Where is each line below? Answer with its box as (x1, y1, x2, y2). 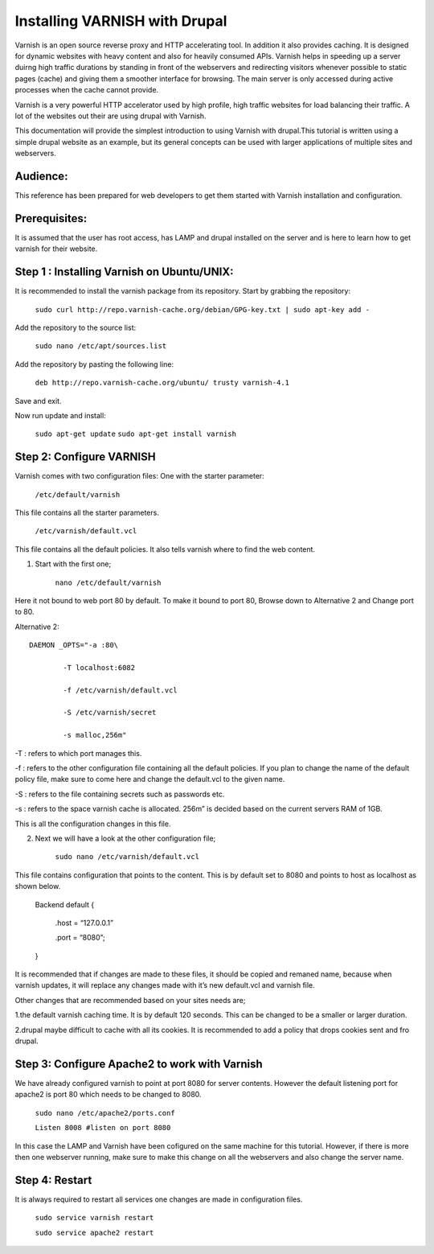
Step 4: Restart (14, 1173, 92, 1186)
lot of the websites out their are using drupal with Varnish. (14, 111, 207, 121)
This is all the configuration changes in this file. (14, 819, 171, 828)
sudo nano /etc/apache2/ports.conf (35, 1108, 176, 1117)
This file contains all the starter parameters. (14, 508, 160, 517)
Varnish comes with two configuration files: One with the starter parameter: (14, 471, 264, 481)
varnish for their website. (14, 244, 98, 253)
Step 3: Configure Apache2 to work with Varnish (14, 1057, 263, 1071)
